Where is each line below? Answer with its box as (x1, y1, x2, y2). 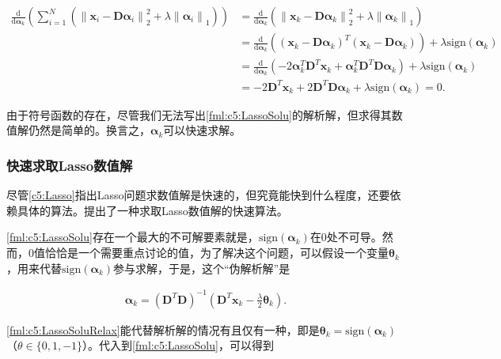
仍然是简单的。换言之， (28, 122, 150, 138)
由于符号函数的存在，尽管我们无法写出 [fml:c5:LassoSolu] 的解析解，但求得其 (6, 106, 392, 123)
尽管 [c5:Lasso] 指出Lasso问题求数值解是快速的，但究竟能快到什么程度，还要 (6, 187, 390, 203)
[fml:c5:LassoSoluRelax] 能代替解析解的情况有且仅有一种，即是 (6, 321, 320, 338)
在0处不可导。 (309, 229, 382, 245)
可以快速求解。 (163, 122, 241, 138)
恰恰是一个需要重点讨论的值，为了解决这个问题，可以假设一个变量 (44, 244, 389, 261)
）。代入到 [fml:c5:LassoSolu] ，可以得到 (82, 337, 274, 353)
